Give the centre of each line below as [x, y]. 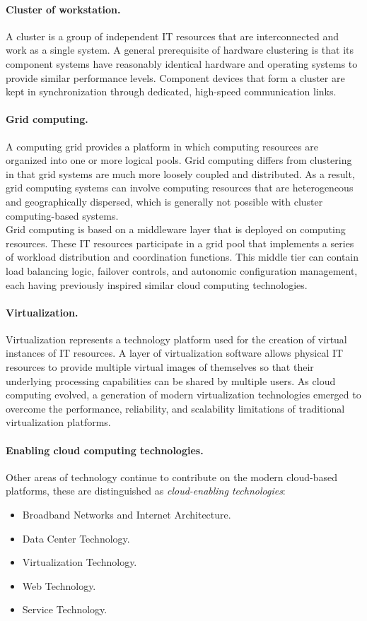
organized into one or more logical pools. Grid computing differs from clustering [179, 160]
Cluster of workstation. [63, 9]
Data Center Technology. [76, 538]
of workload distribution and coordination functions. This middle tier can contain [182, 257]
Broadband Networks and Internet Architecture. [127, 515]
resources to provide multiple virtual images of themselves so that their [160, 367]
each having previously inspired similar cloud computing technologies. [157, 284]
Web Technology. [59, 585]
